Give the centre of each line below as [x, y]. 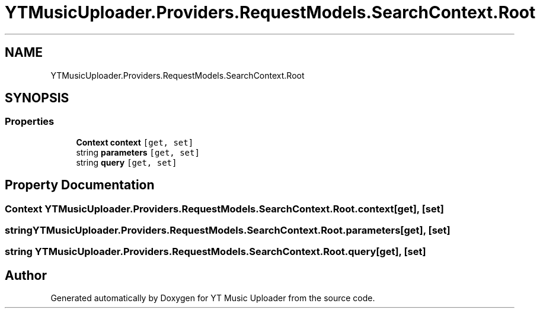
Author [26, 275]
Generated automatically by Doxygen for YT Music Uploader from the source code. [213, 298]
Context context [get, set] [135, 142]
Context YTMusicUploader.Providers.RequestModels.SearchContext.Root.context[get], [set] [224, 209]
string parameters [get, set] [138, 152]
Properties [30, 122]
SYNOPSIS [37, 98]
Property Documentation [80, 185]
